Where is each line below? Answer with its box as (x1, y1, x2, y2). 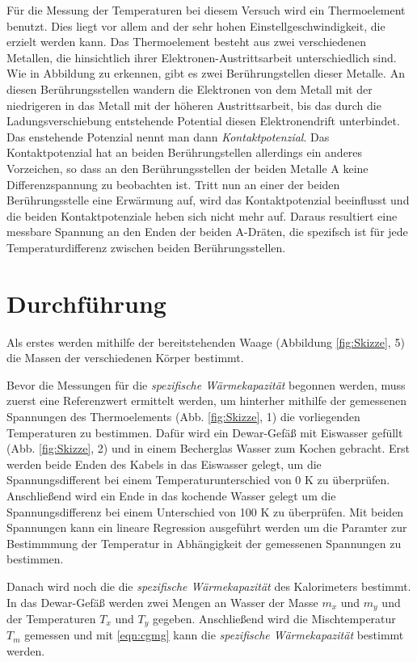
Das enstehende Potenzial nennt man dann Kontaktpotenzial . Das (6, 128, 330, 145)
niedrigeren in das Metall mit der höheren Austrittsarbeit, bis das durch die (6, 96, 381, 113)
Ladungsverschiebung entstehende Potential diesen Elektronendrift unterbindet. (6, 112, 400, 129)
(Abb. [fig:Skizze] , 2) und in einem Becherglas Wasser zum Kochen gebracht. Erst (6, 440, 411, 457)
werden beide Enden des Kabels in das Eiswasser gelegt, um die (6, 455, 322, 472)
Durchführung (6, 286, 166, 319)
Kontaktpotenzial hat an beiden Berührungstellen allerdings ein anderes (6, 144, 363, 161)
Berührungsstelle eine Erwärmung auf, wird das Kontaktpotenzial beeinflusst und (6, 192, 410, 209)
